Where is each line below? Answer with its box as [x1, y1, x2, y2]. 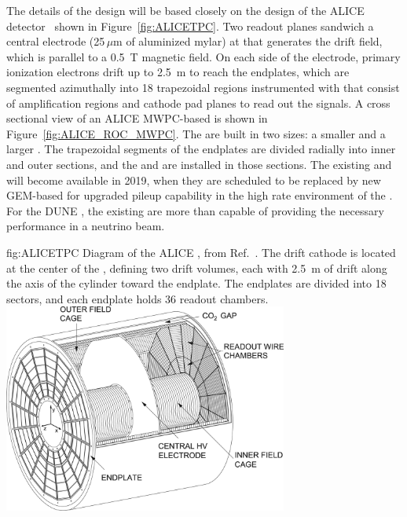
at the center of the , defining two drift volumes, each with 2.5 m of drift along [6, 259, 387, 276]
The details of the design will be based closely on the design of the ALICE [6, 2, 365, 18]
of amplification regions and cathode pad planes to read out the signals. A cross [6, 94, 390, 111]
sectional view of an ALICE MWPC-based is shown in [6, 110, 268, 126]
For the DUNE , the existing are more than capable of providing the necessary [6, 202, 384, 218]
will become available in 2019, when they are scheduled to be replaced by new [6, 171, 381, 188]
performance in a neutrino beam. [6, 218, 165, 234]
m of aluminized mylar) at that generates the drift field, [113, 33, 383, 49]
